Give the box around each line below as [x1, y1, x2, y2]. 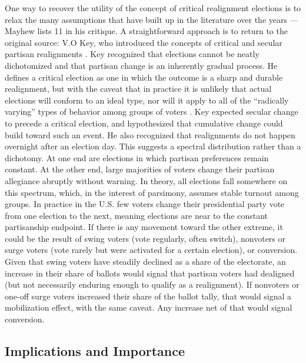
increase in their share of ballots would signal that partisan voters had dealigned [5, 267, 295, 279]
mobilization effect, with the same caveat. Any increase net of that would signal [5, 301, 292, 314]
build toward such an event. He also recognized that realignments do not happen [5, 128, 295, 141]
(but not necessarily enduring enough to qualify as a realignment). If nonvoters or [5, 278, 300, 291]
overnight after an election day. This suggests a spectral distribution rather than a [5, 140, 301, 152]
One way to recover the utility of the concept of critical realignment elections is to [5, 2, 301, 14]
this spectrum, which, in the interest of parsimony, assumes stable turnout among [5, 186, 299, 198]
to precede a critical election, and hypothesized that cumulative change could [5, 116, 283, 129]
